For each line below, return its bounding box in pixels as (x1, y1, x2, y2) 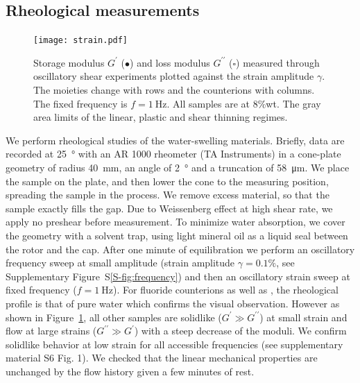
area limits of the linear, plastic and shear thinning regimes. (33, 110, 288, 124)
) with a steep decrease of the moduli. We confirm (134, 323, 347, 338)
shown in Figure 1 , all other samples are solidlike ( (6, 309, 222, 324)
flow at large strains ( (6, 323, 97, 338)
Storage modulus (33, 55, 105, 69)
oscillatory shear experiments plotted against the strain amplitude (33, 69, 314, 83)
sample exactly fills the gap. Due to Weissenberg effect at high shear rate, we (6, 201, 333, 215)
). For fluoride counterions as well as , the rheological (113, 282, 338, 297)
